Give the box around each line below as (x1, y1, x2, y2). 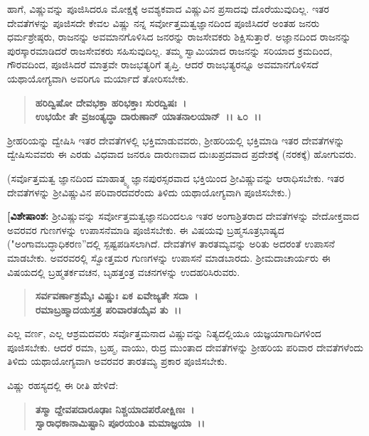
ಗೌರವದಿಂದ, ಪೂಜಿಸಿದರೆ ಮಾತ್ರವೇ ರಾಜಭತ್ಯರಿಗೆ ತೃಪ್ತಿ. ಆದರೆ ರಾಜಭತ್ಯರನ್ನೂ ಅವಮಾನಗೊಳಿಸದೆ (7, 57, 319, 72)
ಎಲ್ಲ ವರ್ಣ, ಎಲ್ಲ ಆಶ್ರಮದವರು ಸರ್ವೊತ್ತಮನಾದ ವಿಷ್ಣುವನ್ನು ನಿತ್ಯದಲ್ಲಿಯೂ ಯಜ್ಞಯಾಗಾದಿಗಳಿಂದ (7, 326, 321, 341)
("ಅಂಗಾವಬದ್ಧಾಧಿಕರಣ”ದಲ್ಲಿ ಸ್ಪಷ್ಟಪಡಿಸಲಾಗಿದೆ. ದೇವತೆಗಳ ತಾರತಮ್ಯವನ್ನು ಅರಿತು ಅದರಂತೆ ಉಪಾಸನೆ (7, 236, 335, 251)
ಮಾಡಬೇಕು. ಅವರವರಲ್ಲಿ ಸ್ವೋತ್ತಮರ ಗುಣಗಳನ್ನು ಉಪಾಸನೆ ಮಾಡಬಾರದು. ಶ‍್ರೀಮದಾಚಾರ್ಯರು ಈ (7, 250, 331, 265)
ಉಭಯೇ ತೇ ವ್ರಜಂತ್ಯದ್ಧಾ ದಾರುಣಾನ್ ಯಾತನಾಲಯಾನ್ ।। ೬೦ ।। (35, 109, 262, 124)
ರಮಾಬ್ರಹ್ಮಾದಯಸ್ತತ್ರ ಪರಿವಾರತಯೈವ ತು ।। (35, 302, 182, 317)
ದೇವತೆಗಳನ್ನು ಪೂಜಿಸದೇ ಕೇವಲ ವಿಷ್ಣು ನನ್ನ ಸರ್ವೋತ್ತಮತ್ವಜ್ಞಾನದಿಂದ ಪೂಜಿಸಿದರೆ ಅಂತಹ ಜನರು (7, 15, 320, 30)
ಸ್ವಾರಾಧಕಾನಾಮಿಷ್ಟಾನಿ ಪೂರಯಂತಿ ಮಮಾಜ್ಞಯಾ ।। (35, 415, 205, 430)
